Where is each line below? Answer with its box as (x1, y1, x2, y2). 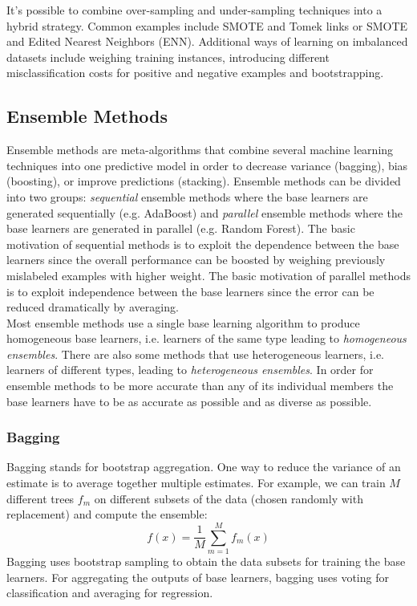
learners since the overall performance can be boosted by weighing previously (6, 251, 386, 268)
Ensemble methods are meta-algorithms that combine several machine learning (6, 141, 394, 158)
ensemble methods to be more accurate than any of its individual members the (6, 377, 394, 394)
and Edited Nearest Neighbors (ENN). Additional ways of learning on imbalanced (6, 33, 408, 50)
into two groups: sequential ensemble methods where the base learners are (6, 188, 368, 205)
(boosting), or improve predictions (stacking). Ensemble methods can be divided (6, 173, 401, 189)
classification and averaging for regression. (6, 584, 213, 601)
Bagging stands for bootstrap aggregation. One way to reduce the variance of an (6, 458, 401, 475)
